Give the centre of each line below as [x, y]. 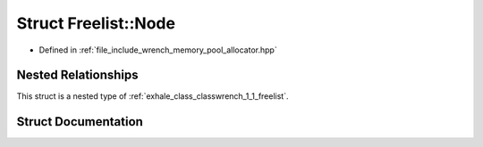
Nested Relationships [77, 75]
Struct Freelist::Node [96, 23]
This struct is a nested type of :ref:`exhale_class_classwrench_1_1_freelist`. [153, 96]
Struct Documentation [80, 122]
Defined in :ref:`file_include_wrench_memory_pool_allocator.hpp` [158, 50]
